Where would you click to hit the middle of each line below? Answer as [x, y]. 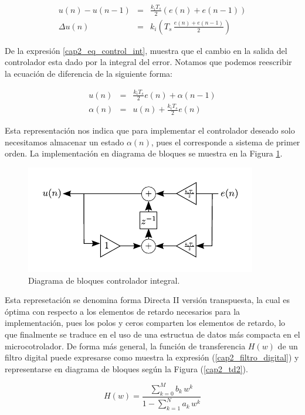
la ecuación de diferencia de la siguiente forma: [89, 74]
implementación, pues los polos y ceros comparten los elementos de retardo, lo [145, 323]
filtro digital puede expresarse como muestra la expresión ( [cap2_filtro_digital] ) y [152, 357]
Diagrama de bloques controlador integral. [104, 280]
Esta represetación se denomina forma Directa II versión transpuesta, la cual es [148, 300]
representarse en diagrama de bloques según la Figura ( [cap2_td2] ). [126, 368]
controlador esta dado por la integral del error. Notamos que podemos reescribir [148, 62]
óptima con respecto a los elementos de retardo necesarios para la [123, 311]
